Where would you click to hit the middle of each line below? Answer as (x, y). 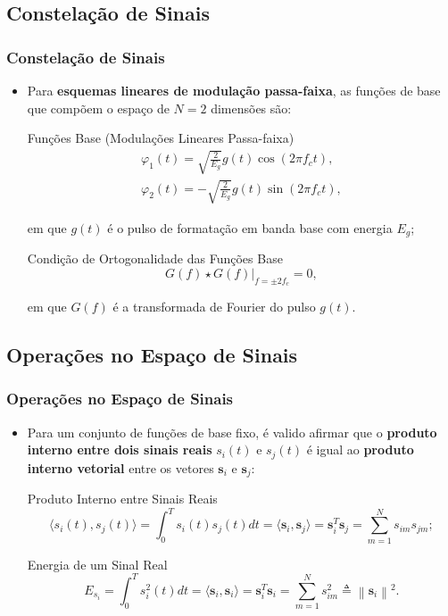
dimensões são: (251, 108)
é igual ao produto (360, 450)
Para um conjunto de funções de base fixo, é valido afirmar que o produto (232, 432)
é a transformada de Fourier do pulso (214, 307)
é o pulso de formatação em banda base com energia (250, 227)
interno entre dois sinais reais (120, 450)
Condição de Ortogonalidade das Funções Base (155, 258)
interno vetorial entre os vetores (120, 467)
